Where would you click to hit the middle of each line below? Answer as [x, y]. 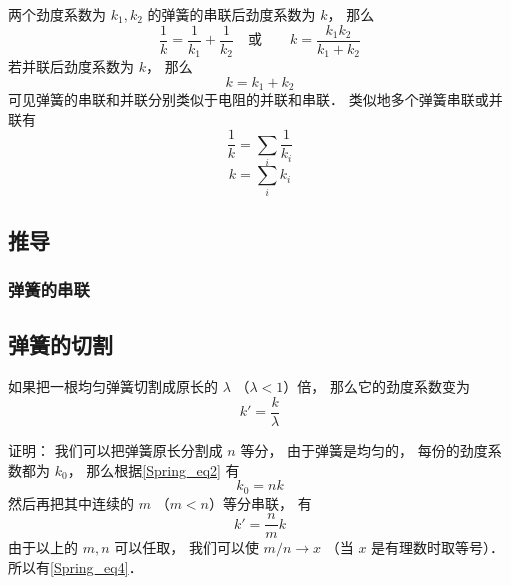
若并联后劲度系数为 [71, 66]
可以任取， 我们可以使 [186, 547]
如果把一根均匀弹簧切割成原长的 [113, 386]
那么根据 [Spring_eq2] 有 [163, 469]
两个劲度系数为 [57, 14]
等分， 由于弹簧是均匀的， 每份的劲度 [364, 449]
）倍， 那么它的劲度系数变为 [377, 386]
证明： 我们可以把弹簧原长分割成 [115, 449]
